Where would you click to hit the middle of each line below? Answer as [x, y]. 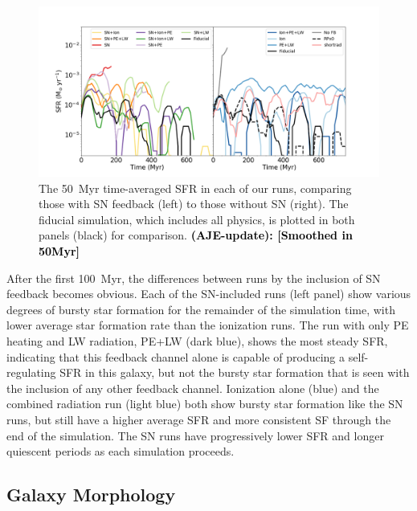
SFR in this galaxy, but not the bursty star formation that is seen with [235, 372]
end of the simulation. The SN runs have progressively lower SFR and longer [195, 435]
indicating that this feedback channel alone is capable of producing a [176, 356]
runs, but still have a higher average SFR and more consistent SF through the [199, 419]
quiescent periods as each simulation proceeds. [121, 451]
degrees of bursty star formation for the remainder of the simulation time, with [201, 309]
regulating [31, 372]
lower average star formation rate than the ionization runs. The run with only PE [208, 325]
